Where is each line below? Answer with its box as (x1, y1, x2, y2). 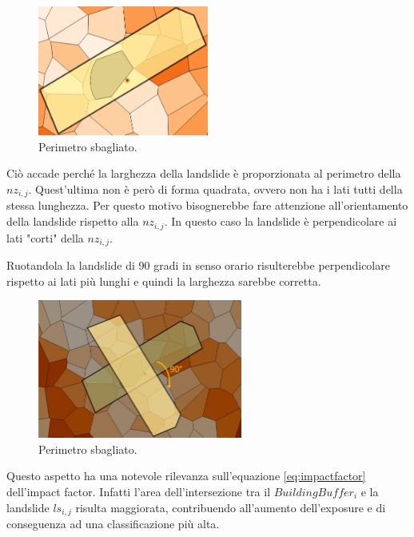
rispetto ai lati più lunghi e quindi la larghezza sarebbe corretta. (6, 272, 321, 289)
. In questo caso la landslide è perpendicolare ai (164, 213, 397, 230)
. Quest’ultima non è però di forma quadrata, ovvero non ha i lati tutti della (28, 181, 403, 198)
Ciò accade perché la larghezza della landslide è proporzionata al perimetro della (6, 165, 401, 182)
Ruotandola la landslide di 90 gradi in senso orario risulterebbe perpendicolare (6, 256, 390, 273)
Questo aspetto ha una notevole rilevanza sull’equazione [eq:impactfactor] (6, 467, 366, 484)
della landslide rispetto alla (6, 213, 139, 230)
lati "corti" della (6, 229, 84, 246)
